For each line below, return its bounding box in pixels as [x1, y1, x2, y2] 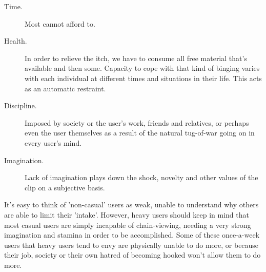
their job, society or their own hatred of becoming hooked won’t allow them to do [4, 249, 261, 260]
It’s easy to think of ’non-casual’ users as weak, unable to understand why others [4, 199, 259, 210]
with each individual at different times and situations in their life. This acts [25, 72, 262, 83]
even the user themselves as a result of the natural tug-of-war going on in [25, 127, 255, 138]
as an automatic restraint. [25, 83, 106, 93]
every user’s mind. [25, 137, 82, 148]
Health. [4, 35, 27, 46]
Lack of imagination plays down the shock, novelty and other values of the [25, 172, 258, 183]
